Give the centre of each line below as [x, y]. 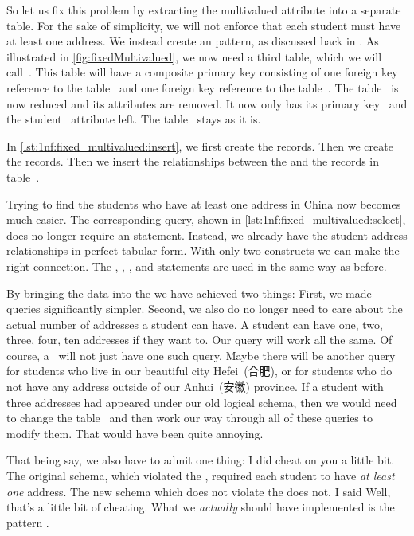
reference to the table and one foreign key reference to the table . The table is [203, 87]
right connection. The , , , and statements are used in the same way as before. [197, 266]
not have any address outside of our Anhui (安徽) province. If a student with [195, 387]
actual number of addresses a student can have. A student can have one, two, [195, 324]
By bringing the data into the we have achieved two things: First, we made [189, 293]
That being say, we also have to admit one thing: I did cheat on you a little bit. [201, 460]
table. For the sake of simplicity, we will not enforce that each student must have [204, 25]
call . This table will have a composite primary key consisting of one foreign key [202, 72]
